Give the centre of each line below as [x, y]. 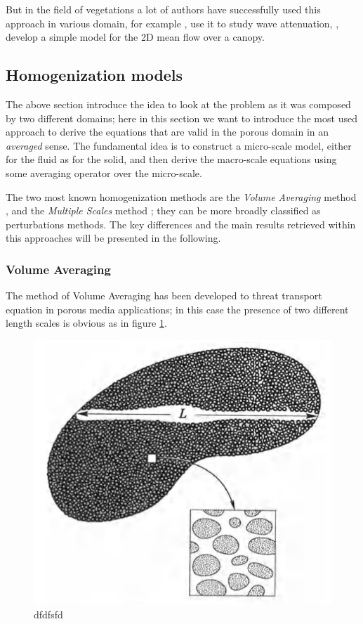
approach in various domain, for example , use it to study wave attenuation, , [172, 23]
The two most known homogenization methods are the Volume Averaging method [181, 196]
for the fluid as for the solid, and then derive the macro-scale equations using [171, 159]
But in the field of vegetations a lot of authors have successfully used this [163, 9]
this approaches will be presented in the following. [113, 238]
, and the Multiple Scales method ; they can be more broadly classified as [163, 210]
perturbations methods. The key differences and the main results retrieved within [181, 224]
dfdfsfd [48, 614]
